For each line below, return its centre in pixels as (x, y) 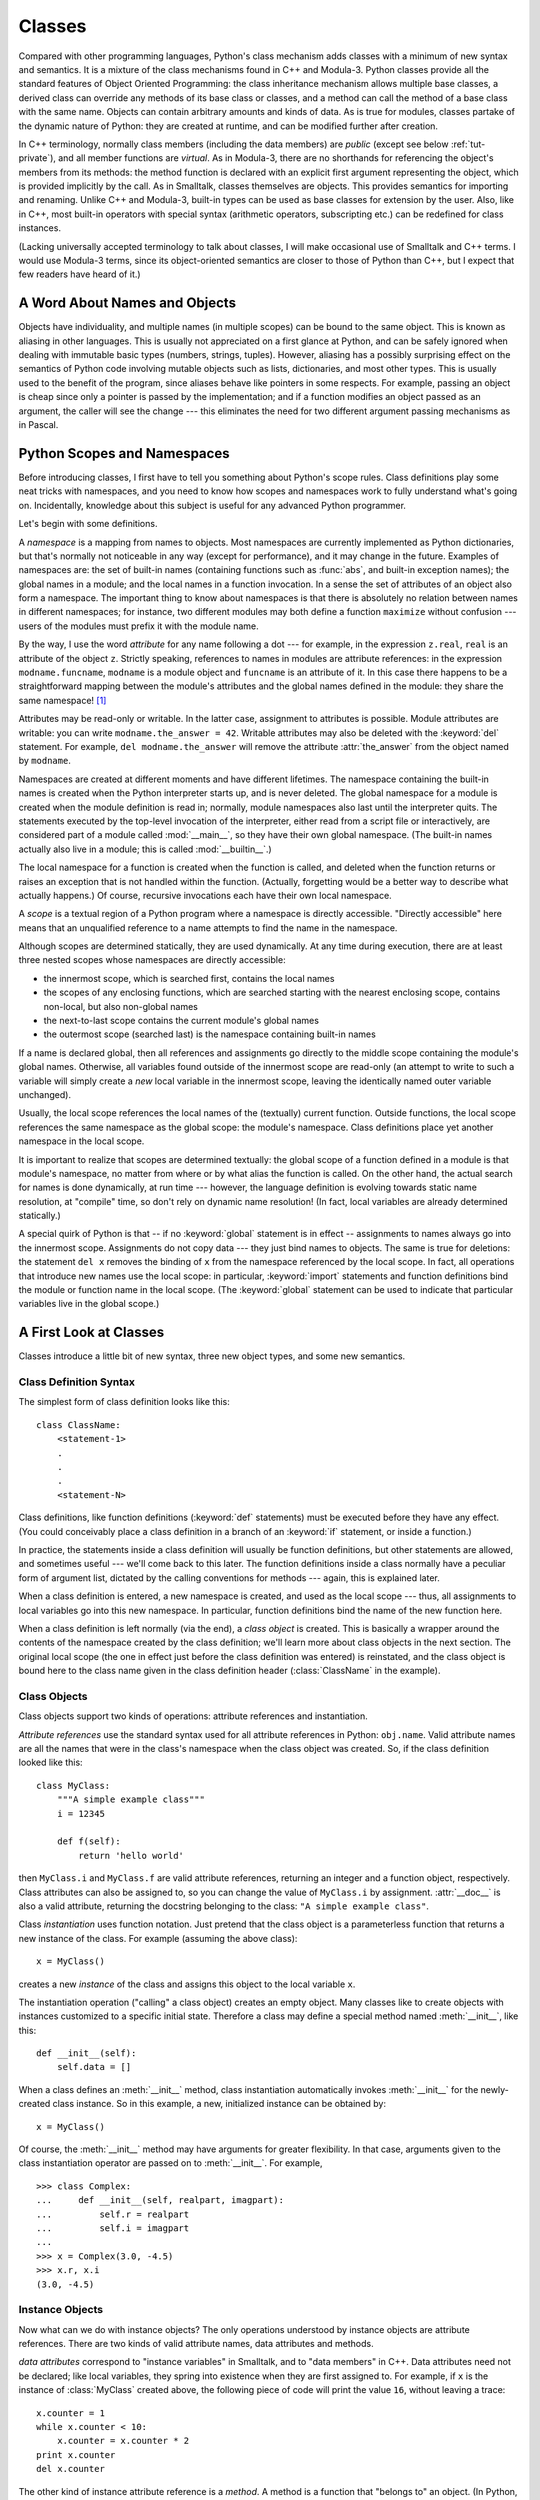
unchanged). (45, 1094)
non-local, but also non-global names (121, 1006)
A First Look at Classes (91, 1332)
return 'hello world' (131, 1855)
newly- (494, 2089)
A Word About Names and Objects (127, 303)
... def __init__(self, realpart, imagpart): (160, 2200)
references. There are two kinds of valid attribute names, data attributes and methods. (196, 2344)
